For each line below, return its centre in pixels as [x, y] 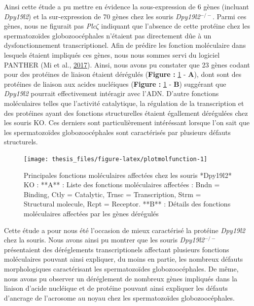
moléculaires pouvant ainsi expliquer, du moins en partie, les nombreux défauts [124, 259]
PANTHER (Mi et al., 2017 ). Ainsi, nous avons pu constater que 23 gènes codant [127, 64]
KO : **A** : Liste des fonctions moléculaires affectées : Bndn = [122, 185]
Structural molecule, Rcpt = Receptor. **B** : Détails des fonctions [127, 204]
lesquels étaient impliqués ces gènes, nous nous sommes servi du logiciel [112, 54]
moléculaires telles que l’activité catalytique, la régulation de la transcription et [124, 103]
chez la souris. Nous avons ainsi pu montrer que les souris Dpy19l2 [104, 240]
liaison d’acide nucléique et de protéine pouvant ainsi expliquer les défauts [116, 288]
